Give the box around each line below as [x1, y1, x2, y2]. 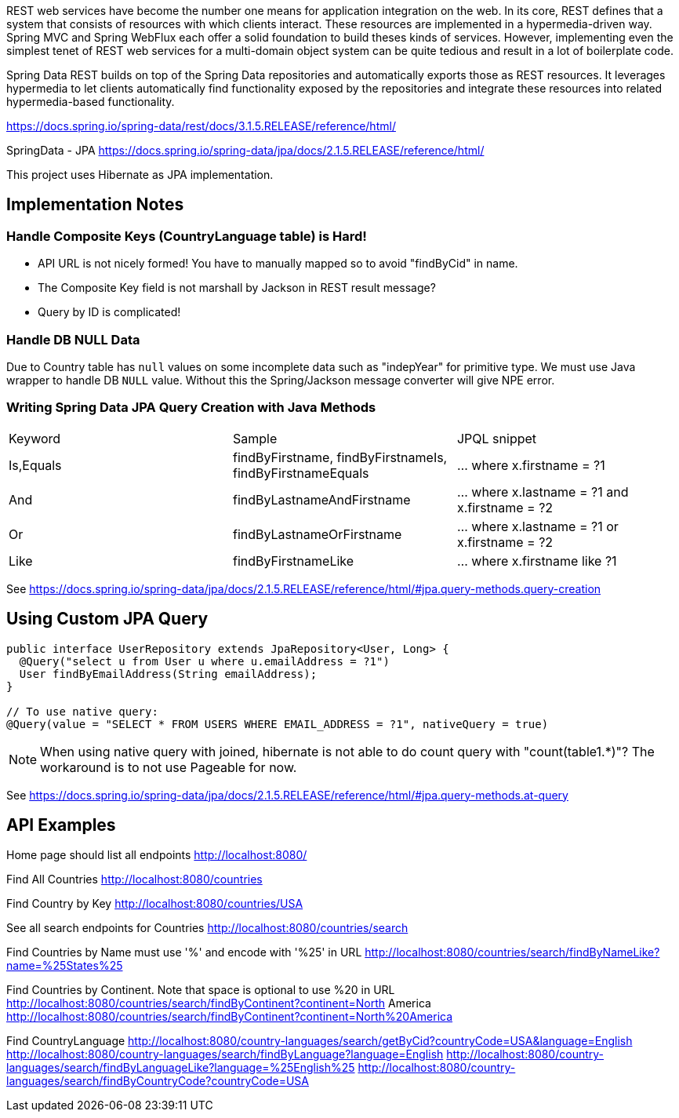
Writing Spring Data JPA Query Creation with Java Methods [6, 399, 376, 416]
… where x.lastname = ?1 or [456, 518, 619, 534]
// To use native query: [6, 705, 158, 718]
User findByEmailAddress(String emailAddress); [19, 667, 318, 680]
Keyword [9, 430, 61, 446]
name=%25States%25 [6, 959, 123, 973]
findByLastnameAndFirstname [232, 491, 411, 508]
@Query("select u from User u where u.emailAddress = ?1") [19, 654, 390, 668]
